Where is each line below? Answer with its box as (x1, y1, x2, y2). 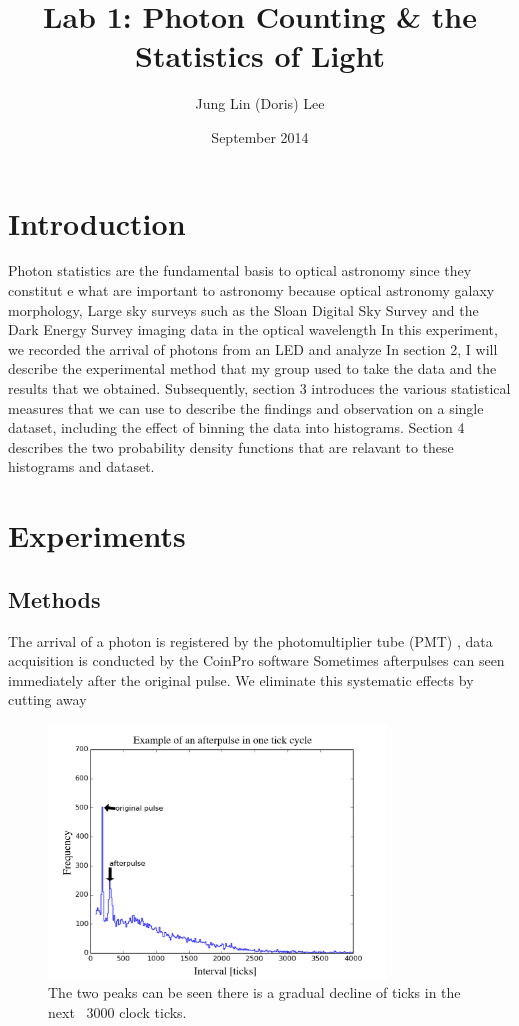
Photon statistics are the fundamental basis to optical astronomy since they (8, 260, 472, 281)
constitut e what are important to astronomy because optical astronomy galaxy (8, 280, 495, 301)
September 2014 (211, 126, 309, 147)
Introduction (8, 202, 186, 243)
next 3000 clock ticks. (48, 1001, 187, 1022)
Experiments (8, 515, 186, 556)
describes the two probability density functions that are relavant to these (8, 436, 454, 457)
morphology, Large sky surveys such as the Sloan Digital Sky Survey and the (8, 299, 479, 320)
